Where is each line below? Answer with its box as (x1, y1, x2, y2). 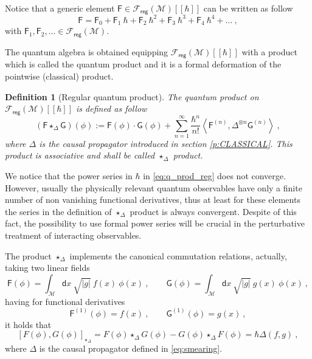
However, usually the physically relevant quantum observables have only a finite (5, 181, 302, 194)
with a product (241, 45, 297, 58)
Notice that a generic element (5, 2, 115, 14)
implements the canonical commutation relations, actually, (69, 249, 287, 262)
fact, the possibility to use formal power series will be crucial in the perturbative (5, 217, 305, 230)
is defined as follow (76, 102, 147, 115)
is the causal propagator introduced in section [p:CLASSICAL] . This (39, 137, 293, 149)
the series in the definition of (5, 205, 112, 217)
